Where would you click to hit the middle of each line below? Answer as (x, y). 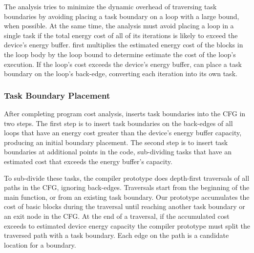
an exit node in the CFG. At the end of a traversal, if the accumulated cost (117, 216)
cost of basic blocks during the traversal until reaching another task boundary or (125, 206)
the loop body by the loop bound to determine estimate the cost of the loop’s (120, 54)
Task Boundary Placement (57, 95)
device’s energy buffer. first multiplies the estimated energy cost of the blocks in (124, 45)
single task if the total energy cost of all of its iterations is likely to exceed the (121, 35)
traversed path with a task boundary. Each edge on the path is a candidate (116, 235)
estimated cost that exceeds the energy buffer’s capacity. (88, 161)
